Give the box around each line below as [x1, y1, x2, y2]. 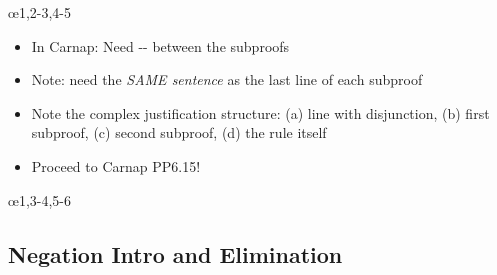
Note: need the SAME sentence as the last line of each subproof [31, 69, 423, 90]
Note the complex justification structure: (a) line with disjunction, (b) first [31, 102, 490, 123]
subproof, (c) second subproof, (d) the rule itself [31, 122, 327, 143]
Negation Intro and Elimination [8, 238, 343, 269]
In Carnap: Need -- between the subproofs [31, 35, 290, 56]
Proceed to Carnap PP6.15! [31, 155, 201, 176]
